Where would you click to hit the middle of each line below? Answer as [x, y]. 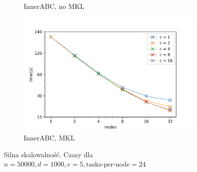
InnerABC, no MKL [54, 6]
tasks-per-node [108, 165]
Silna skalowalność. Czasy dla [49, 154]
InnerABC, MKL [49, 138]
